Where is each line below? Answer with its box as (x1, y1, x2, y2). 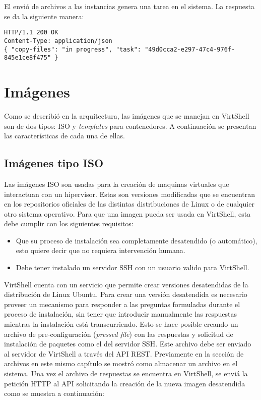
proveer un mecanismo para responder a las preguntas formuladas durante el (4, 298, 240, 309)
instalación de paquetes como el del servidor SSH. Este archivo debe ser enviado (4, 338, 251, 349)
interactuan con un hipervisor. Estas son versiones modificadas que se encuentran (4, 188, 255, 199)
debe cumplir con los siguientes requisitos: (4, 218, 134, 229)
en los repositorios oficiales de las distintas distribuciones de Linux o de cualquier (4, 198, 254, 209)
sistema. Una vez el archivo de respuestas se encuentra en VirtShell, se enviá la (4, 368, 248, 379)
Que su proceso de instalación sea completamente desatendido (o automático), (16, 235, 257, 245)
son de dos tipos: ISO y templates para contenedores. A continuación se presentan (4, 120, 256, 131)
